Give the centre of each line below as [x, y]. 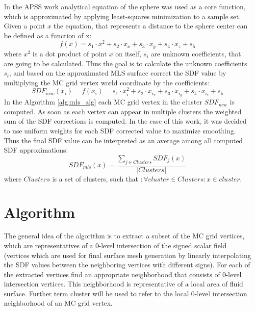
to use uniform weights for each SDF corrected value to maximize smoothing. [120, 130]
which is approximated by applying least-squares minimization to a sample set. [123, 16]
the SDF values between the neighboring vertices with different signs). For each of [127, 265]
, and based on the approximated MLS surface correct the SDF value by [118, 73]
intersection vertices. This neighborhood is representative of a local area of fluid [124, 284]
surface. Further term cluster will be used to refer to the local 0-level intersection [126, 293]
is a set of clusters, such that [95, 178]
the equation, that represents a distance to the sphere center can [151, 26]
